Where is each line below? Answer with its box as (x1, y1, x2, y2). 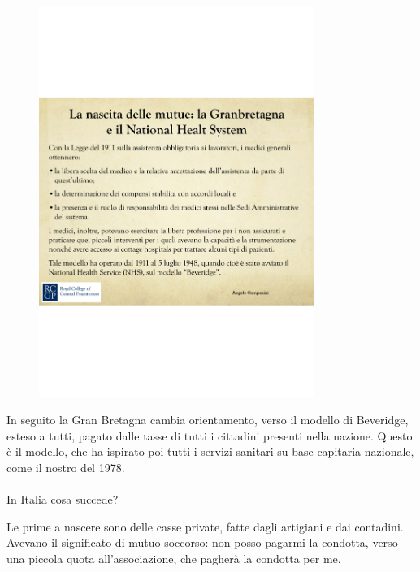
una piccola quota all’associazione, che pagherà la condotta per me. (6, 549, 341, 566)
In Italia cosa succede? (6, 490, 119, 507)
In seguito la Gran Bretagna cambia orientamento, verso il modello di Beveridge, (6, 410, 409, 427)
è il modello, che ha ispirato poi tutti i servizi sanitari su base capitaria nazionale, (6, 443, 414, 460)
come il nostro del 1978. (6, 458, 125, 475)
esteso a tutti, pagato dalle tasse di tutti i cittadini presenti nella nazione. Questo (6, 427, 413, 444)
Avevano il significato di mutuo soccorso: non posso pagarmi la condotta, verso (6, 534, 398, 551)
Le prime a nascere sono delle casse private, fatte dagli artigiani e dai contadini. (6, 518, 404, 535)
